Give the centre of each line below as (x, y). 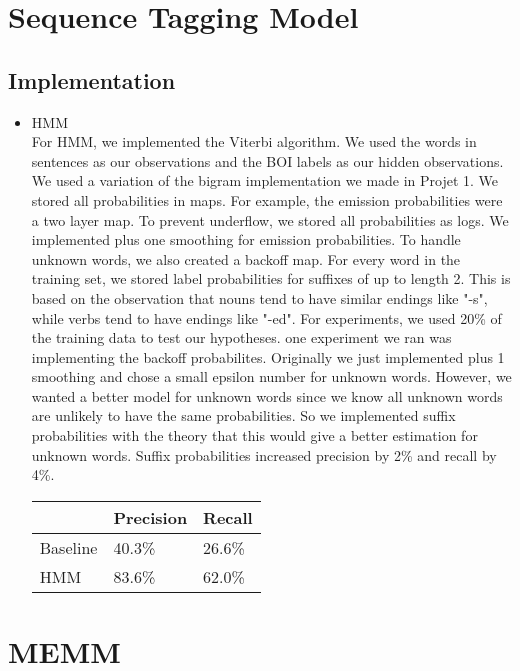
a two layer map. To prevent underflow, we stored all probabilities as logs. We (270, 219)
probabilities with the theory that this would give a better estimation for (254, 435)
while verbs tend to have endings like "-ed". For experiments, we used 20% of (266, 317)
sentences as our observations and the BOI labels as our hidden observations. (267, 160)
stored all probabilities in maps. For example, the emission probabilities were (267, 199)
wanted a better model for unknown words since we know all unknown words (267, 395)
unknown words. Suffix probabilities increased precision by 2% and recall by (264, 454)
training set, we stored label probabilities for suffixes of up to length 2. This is (271, 278)
